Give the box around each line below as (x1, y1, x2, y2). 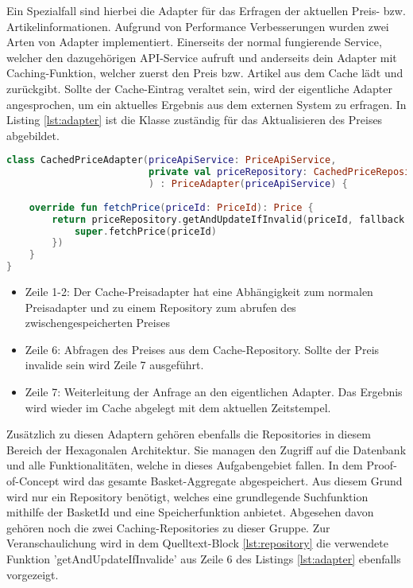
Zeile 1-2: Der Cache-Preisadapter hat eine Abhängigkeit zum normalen (25, 283, 373, 300)
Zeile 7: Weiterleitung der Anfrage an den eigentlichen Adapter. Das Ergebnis (25, 384, 403, 400)
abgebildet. (6, 127, 60, 143)
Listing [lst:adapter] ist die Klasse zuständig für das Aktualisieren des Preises (6, 111, 383, 128)
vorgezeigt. (6, 566, 59, 582)
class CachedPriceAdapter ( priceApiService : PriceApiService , (6, 154, 337, 166)
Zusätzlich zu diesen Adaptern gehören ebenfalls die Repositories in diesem (6, 426, 371, 442)
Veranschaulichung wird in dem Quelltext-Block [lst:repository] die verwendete (6, 535, 388, 551)
